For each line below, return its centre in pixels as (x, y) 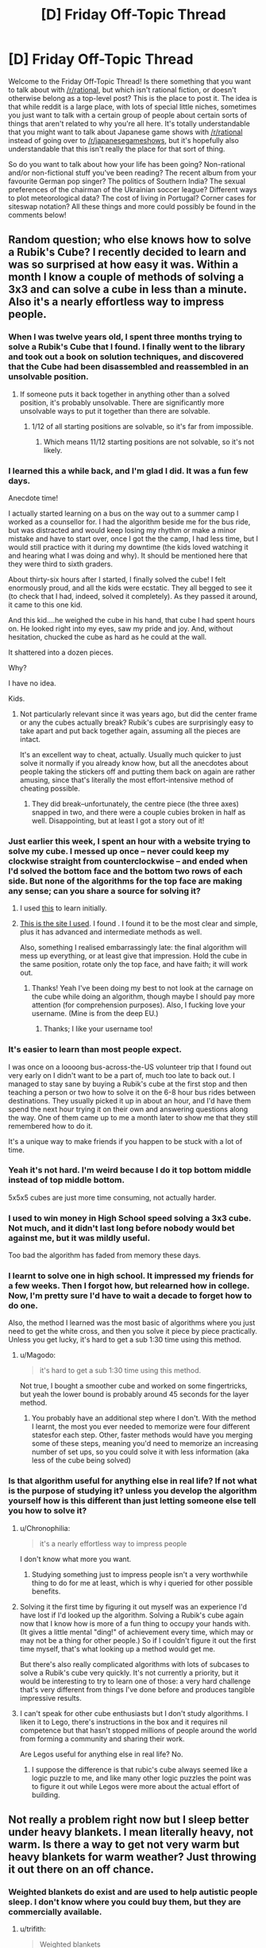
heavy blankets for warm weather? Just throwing (132, 1857)
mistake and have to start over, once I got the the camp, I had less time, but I (133, 539)
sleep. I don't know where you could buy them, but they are (125, 1902)
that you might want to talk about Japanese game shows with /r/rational (125, 132)
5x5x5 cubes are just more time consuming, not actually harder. (112, 1197)
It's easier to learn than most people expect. (95, 1049)
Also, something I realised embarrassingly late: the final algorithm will (133, 948)
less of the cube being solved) (81, 1460)
